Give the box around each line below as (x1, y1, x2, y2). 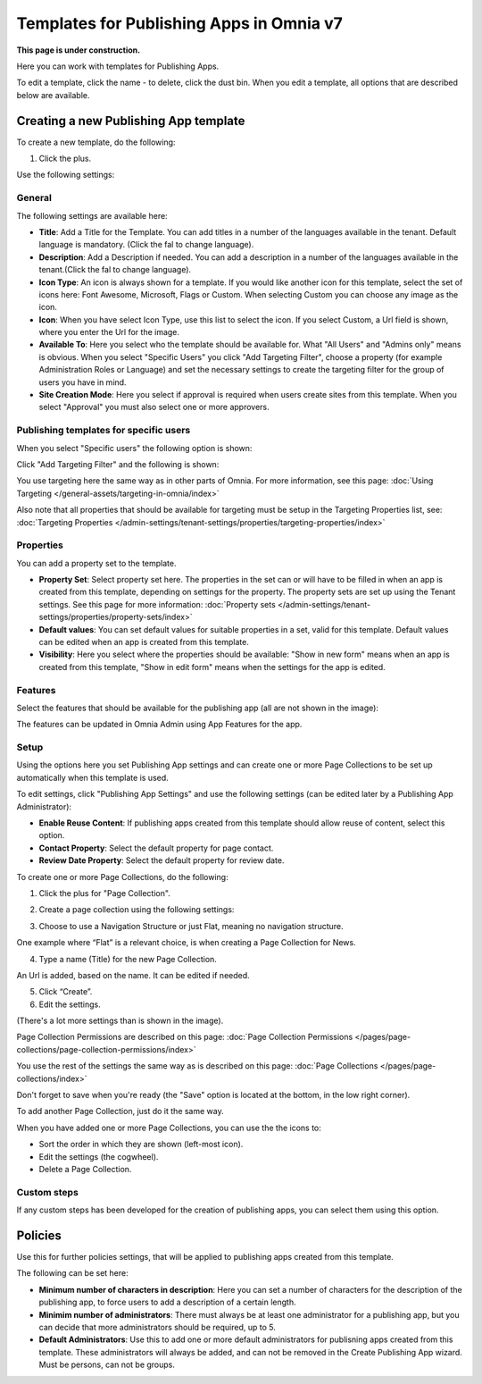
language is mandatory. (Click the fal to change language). (38, 239, 254, 250)
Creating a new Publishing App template (16, 113, 245, 129)
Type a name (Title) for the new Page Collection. (38, 953, 218, 964)
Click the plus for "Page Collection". (38, 887, 171, 898)
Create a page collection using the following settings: (38, 904, 235, 915)
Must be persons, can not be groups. (38, 1359, 176, 1371)
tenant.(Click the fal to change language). (38, 264, 192, 275)
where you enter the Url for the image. (38, 327, 180, 338)
